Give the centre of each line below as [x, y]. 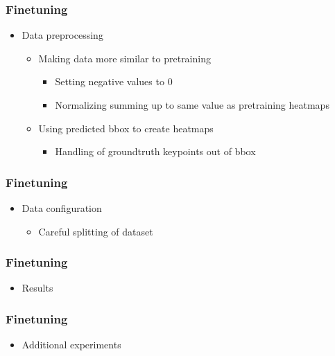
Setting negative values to [110, 81]
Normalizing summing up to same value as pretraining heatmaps [192, 105]
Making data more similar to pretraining [124, 58]
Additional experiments [71, 345]
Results [37, 288]
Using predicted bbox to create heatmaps [126, 128]
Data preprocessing [62, 35]
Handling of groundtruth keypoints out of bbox [155, 151]
